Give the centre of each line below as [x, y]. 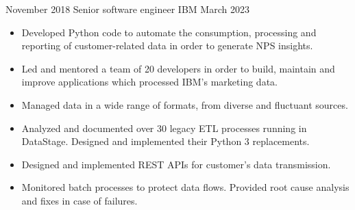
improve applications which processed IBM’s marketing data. [149, 82]
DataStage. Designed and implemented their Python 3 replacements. [166, 141]
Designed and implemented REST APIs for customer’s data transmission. [176, 164]
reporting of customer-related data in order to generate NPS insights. [167, 45]
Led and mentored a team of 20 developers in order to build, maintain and [178, 68]
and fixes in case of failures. [79, 200]
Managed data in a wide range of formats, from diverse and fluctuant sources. [185, 104]
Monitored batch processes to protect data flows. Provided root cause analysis [185, 187]
